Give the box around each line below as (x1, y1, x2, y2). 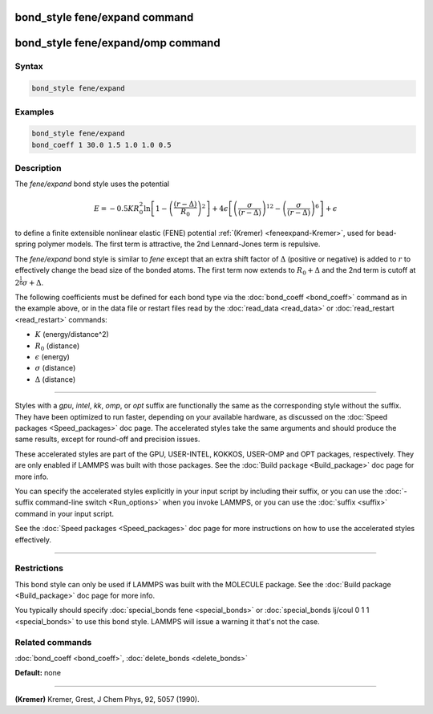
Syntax (14, 61, 43, 72)
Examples (14, 106, 55, 117)
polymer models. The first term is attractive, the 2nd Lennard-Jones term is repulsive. (37, 239, 321, 249)
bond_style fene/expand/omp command (14, 36, 221, 50)
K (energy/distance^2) (34, 330, 110, 339)
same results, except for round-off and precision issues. (14, 434, 200, 444)
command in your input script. (14, 509, 115, 518)
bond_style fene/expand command (14, 10, 194, 24)
